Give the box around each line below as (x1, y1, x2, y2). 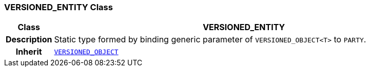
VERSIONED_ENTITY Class (4, 2, 113, 12)
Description (6, 34, 52, 45)
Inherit (15, 46, 42, 57)
